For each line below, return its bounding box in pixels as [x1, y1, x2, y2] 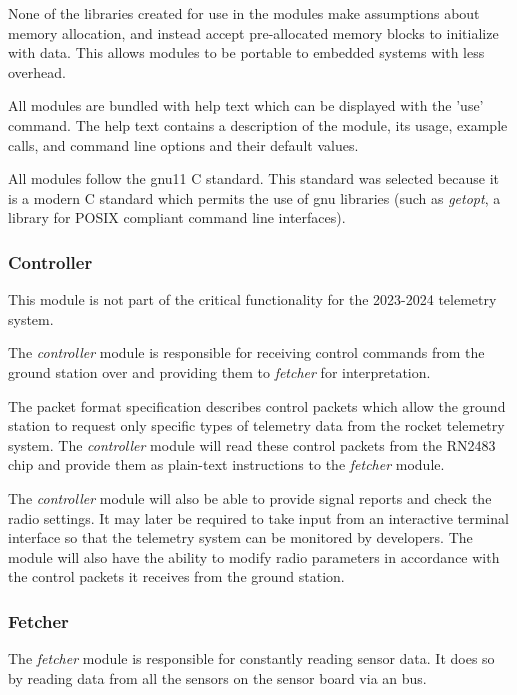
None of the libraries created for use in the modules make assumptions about [8, 3, 480, 23]
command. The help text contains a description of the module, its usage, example [8, 114, 508, 135]
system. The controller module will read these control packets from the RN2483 [8, 434, 496, 455]
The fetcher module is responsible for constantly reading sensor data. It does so [8, 648, 495, 669]
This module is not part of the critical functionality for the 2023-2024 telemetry [8, 289, 497, 310]
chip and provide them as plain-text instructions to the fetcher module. [8, 454, 445, 475]
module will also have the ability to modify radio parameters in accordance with [8, 546, 500, 567]
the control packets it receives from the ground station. [8, 566, 345, 587]
